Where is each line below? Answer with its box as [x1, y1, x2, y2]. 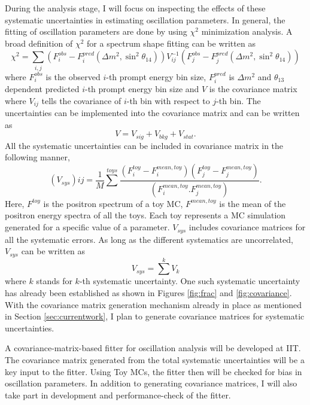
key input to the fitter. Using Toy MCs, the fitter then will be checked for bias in [5, 365, 302, 377]
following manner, [5, 151, 70, 163]
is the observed [45, 70, 101, 83]
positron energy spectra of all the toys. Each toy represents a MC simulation [5, 209, 286, 221]
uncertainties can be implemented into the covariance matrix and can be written [5, 106, 300, 119]
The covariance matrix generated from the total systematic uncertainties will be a [5, 353, 305, 366]
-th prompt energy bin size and [85, 83, 199, 95]
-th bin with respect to [126, 94, 210, 106]
